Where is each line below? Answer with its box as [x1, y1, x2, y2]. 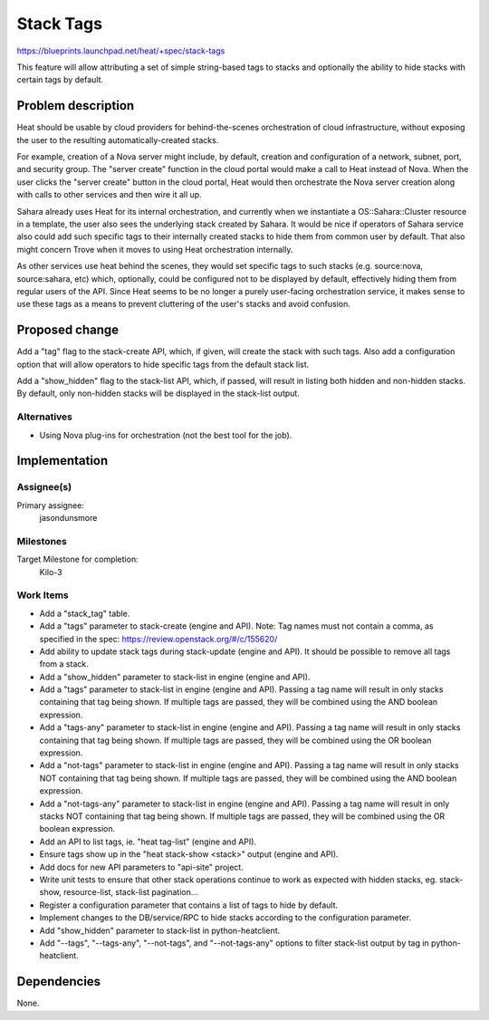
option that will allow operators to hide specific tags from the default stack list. [16, 359, 310, 370]
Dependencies [16, 974, 101, 989]
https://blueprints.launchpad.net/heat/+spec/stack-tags [16, 45, 225, 56]
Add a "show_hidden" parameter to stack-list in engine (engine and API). [39, 671, 311, 682]
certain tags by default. [16, 74, 104, 85]
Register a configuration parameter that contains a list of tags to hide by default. [39, 900, 339, 910]
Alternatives [16, 410, 72, 423]
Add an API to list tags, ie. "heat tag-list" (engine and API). [39, 836, 257, 847]
